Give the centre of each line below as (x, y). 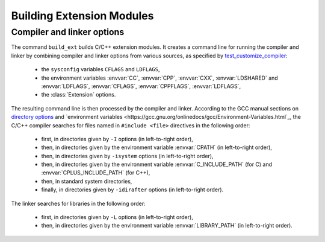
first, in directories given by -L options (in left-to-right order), (117, 217)
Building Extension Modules (82, 16)
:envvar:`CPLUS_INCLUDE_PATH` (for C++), (96, 173)
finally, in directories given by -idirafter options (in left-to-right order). (132, 189)
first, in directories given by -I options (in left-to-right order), (117, 139)
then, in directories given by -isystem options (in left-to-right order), (127, 156)
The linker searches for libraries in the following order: (78, 203)
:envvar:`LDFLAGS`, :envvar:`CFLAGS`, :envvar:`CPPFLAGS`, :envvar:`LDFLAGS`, (141, 86)
